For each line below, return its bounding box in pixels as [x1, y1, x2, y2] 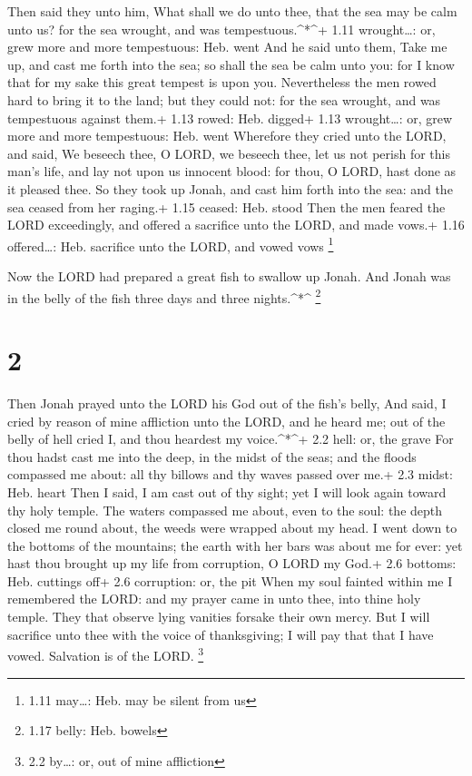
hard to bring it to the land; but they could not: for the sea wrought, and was [7, 90, 441, 109]
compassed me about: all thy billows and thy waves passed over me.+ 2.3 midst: [7, 465, 453, 484]
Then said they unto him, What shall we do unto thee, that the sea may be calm [7, 2, 457, 20]
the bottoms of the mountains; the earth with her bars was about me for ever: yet [7, 535, 463, 555]
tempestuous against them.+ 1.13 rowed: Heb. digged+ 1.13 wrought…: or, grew [7, 108, 453, 127]
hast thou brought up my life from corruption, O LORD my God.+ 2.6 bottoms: [7, 554, 457, 573]
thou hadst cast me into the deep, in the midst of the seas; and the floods [7, 447, 417, 466]
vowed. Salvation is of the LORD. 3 [7, 643, 204, 664]
